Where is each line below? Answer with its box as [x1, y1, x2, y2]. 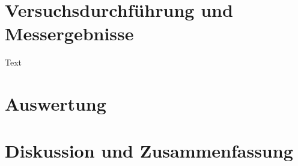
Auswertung [5, 91, 106, 116]
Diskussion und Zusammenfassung [5, 138, 293, 163]
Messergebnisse [5, 21, 134, 46]
